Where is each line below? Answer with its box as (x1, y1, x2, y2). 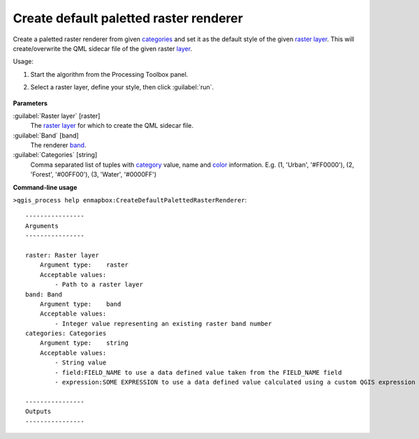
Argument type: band (39, 300, 122, 308)
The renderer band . (30, 141, 87, 149)
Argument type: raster (39, 261, 129, 269)
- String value (54, 359, 107, 366)
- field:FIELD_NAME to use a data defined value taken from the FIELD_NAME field (54, 369, 342, 376)
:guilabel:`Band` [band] (13, 131, 80, 140)
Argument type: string (39, 339, 129, 347)
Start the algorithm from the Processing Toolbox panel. (30, 70, 189, 78)
